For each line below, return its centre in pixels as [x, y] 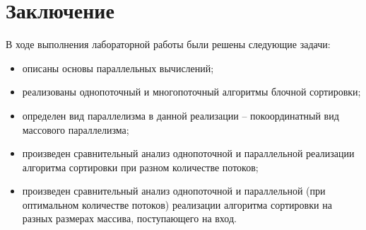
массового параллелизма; [76, 129]
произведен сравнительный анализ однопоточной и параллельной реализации [188, 153]
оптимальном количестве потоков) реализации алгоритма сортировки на [177, 204]
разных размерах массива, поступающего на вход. [129, 218]
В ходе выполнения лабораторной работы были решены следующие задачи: [168, 44]
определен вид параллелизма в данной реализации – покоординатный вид [181, 115]
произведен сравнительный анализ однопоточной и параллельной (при [174, 191]
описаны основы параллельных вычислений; [118, 68]
